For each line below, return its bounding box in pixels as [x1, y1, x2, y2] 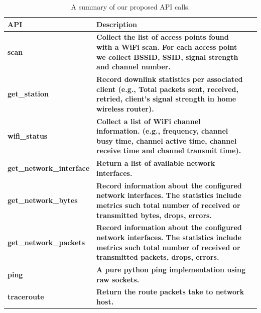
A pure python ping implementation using [96, 264, 246, 274]
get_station [8, 88, 49, 99]
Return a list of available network [96, 158, 215, 168]
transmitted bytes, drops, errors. [96, 210, 212, 220]
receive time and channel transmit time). [96, 145, 241, 156]
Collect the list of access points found [96, 32, 229, 42]
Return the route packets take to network [96, 286, 244, 297]
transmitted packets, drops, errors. [96, 252, 219, 262]
